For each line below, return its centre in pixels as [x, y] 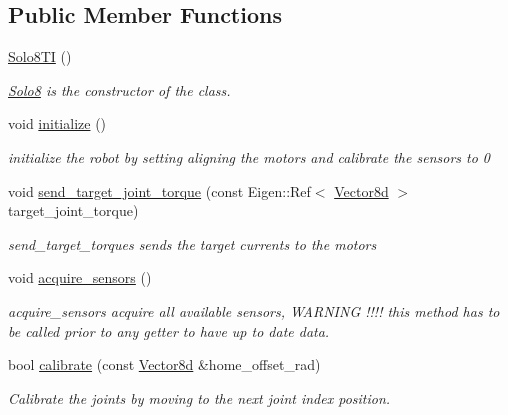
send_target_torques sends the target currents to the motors [192, 243]
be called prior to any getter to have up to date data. [169, 330]
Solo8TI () [40, 56]
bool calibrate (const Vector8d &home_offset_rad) [164, 364]
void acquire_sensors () [80, 277]
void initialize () [57, 123]
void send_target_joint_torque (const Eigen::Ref [159, 190]
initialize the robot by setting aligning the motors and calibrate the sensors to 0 [249, 156]
